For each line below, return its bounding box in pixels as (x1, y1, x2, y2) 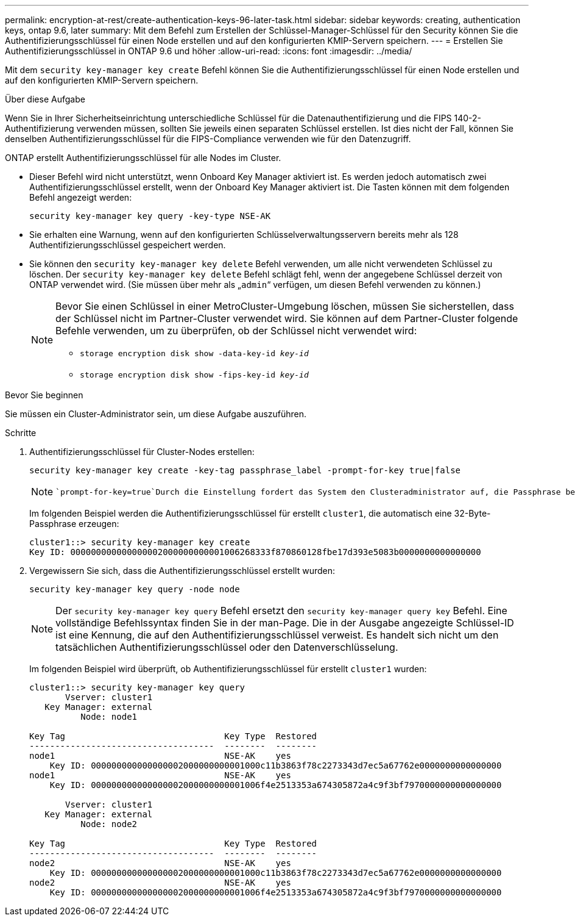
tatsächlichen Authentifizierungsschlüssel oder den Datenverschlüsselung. (55, 641, 398, 653)
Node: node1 (80, 712, 138, 722)
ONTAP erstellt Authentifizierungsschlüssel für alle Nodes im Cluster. (5, 152, 281, 163)
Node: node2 (80, 819, 138, 829)
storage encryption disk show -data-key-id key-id (80, 349, 309, 358)
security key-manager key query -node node (29, 584, 240, 594)
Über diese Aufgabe (5, 94, 85, 104)
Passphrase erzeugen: (29, 518, 119, 529)
